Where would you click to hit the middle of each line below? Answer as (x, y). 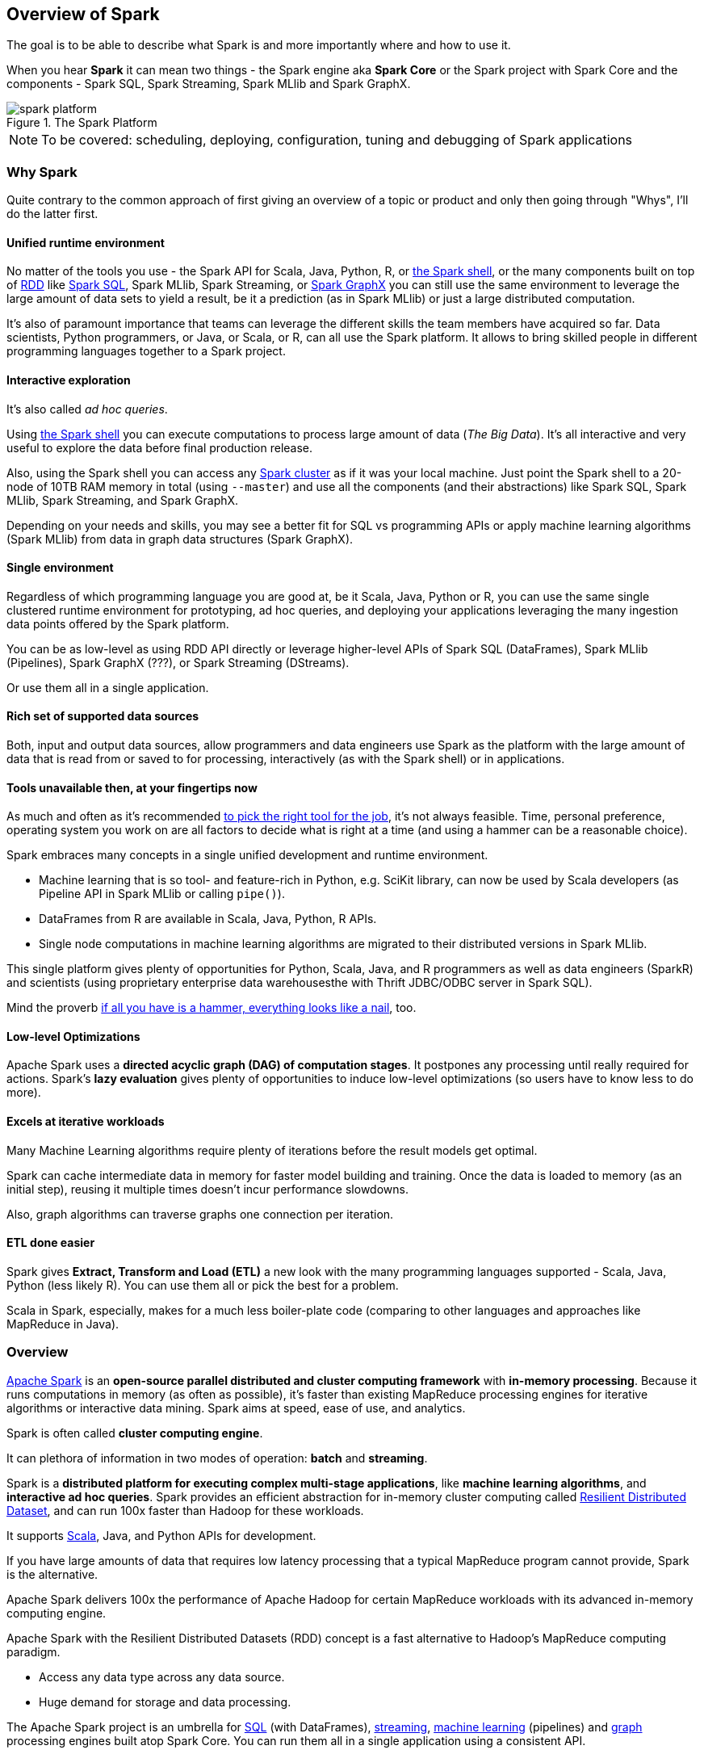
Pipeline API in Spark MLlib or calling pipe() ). (162, 894)
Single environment (60, 568)
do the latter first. (52, 214)
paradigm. (34, 1651)
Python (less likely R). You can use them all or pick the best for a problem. (203, 1285)
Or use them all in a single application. (108, 687)
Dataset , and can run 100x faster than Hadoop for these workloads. (185, 1510)
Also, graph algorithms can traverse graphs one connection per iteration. (200, 1214)
